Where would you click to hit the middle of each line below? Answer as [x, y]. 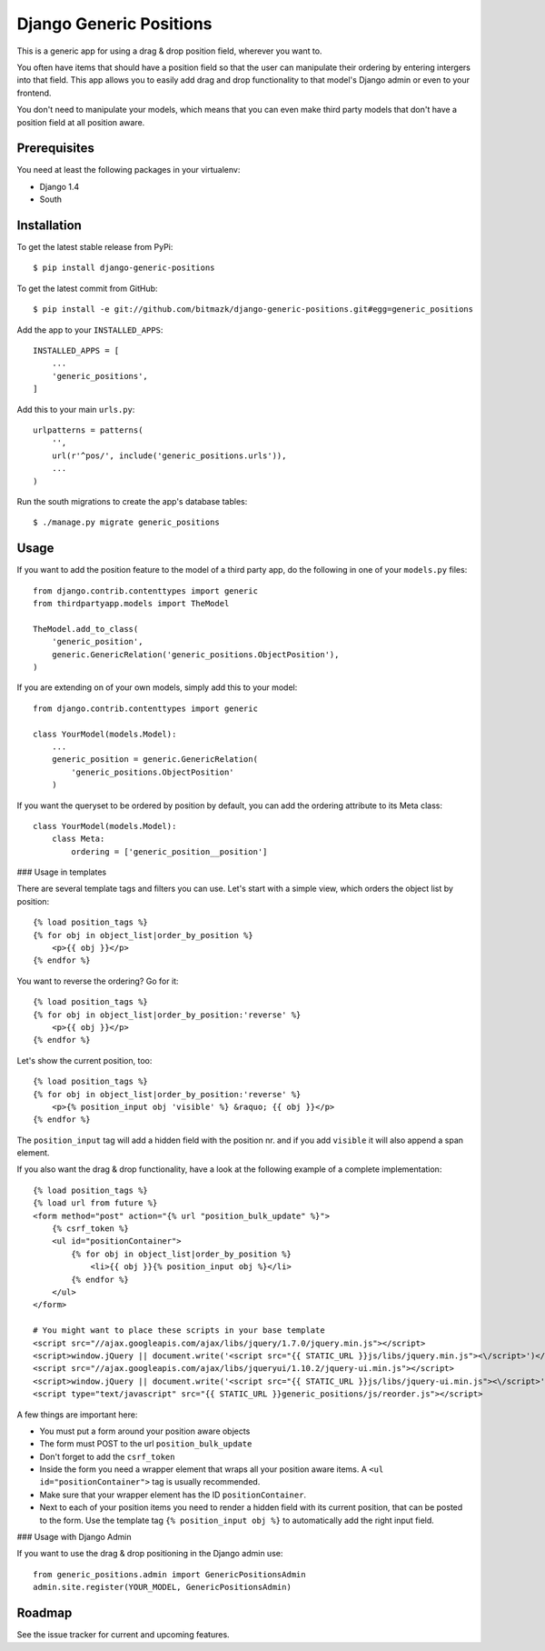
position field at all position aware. [81, 122]
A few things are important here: [77, 1415]
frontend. [34, 93]
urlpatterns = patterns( [88, 430]
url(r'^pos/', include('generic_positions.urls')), [169, 455]
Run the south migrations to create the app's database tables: [132, 501]
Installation [49, 225]
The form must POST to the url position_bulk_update [146, 1444]
